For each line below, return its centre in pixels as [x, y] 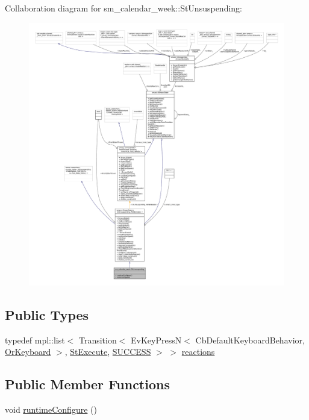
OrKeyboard [28, 352]
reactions [198, 352]
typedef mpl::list [35, 340]
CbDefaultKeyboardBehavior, [250, 340]
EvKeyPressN [156, 340]
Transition [98, 340]
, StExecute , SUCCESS [108, 352]
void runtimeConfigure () [51, 409]
